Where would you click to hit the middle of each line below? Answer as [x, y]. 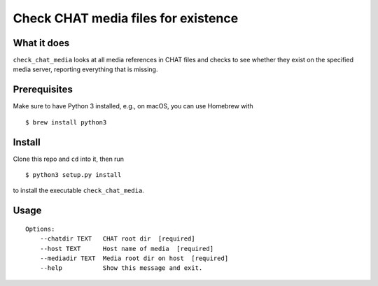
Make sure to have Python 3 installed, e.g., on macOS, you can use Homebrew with [133, 106]
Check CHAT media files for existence [126, 18]
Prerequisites [43, 90]
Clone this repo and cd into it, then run [68, 159]
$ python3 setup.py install [73, 175]
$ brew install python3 [66, 122]
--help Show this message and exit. [121, 268]
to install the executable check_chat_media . [79, 191]
